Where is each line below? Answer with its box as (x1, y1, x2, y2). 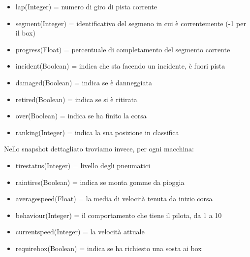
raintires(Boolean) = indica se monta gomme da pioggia (15, 177, 185, 187)
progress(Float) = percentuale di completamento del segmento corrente (15, 44, 230, 54)
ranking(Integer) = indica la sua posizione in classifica (15, 127, 179, 137)
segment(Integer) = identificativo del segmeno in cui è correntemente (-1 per (15, 18, 246, 28)
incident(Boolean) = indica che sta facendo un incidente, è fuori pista (15, 61, 225, 71)
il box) (15, 28, 35, 38)
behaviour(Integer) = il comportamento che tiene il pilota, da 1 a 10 (15, 210, 222, 220)
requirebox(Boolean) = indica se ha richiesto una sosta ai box (15, 243, 202, 253)
